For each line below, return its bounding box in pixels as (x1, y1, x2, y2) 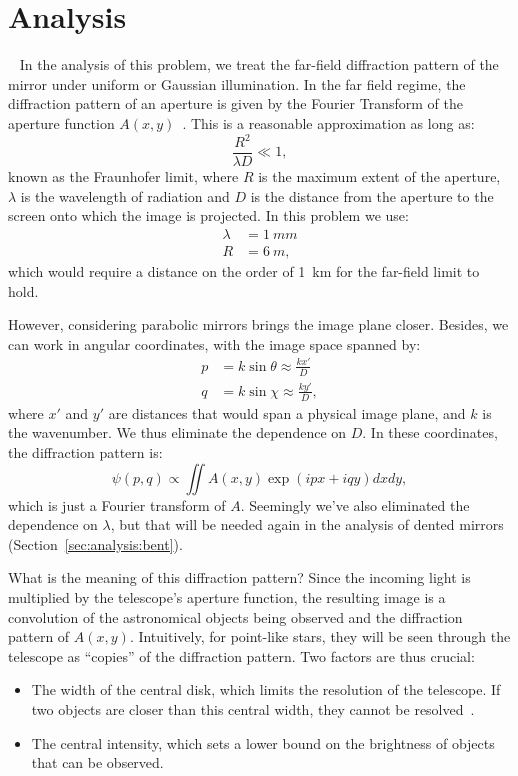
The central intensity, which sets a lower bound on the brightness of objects (31, 732, 495, 753)
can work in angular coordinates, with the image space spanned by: (8, 333, 421, 354)
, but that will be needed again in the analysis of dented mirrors (110, 514, 504, 535)
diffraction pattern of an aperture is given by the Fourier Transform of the (8, 93, 463, 114)
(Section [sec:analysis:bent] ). (8, 533, 183, 554)
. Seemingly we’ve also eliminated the (240, 494, 470, 515)
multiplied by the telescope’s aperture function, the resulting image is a (8, 586, 446, 607)
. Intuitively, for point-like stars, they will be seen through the (129, 626, 511, 647)
